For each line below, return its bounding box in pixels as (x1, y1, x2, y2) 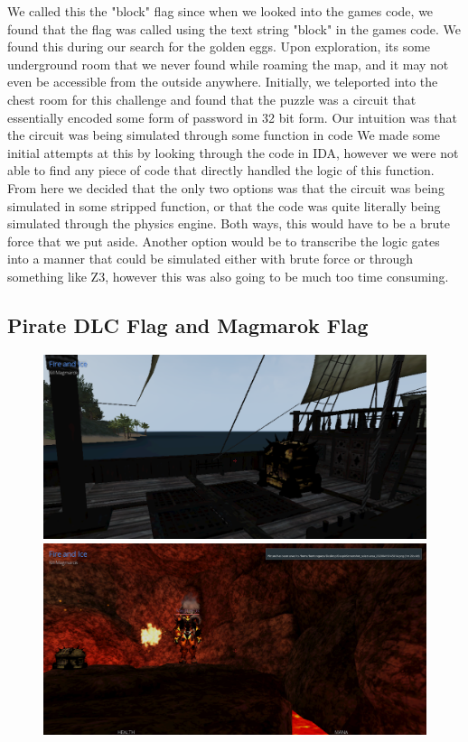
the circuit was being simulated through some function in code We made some (7, 125, 441, 144)
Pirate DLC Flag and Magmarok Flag (7, 311, 369, 339)
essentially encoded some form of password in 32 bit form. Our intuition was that (7, 107, 458, 126)
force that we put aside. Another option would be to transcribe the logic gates (7, 231, 440, 250)
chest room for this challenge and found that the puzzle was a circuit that (7, 89, 417, 108)
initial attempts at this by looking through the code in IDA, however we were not (7, 143, 459, 162)
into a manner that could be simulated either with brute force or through (7, 249, 414, 268)
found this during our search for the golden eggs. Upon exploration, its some (7, 37, 431, 56)
